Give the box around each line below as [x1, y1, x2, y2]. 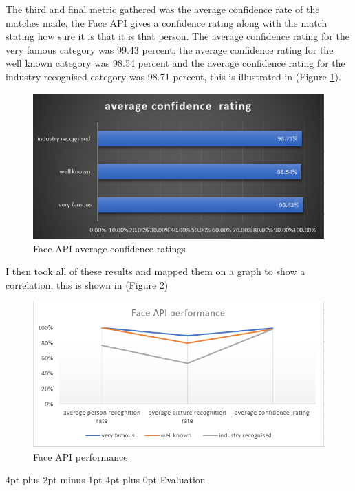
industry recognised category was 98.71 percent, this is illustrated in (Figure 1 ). [6, 69, 341, 83]
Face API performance [33, 449, 128, 463]
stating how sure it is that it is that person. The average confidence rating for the [6, 29, 349, 43]
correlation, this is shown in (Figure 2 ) [6, 277, 169, 292]
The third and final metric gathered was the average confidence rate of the [6, 2, 320, 16]
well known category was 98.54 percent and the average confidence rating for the [6, 56, 345, 70]
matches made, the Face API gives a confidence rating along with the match [6, 15, 327, 30]
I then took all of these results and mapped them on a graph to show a [6, 264, 305, 279]
